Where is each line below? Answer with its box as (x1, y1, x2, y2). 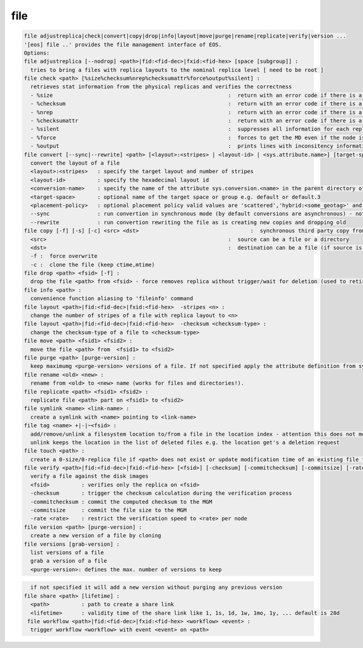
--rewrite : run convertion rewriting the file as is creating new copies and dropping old (30, 218, 346, 226)
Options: (24, 49, 50, 56)
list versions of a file (30, 549, 104, 556)
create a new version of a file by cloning (30, 532, 162, 539)
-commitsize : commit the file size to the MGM (30, 507, 187, 514)
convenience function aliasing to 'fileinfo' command (30, 295, 194, 302)
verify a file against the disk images (30, 473, 149, 480)
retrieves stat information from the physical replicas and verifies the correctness (30, 83, 292, 90)
